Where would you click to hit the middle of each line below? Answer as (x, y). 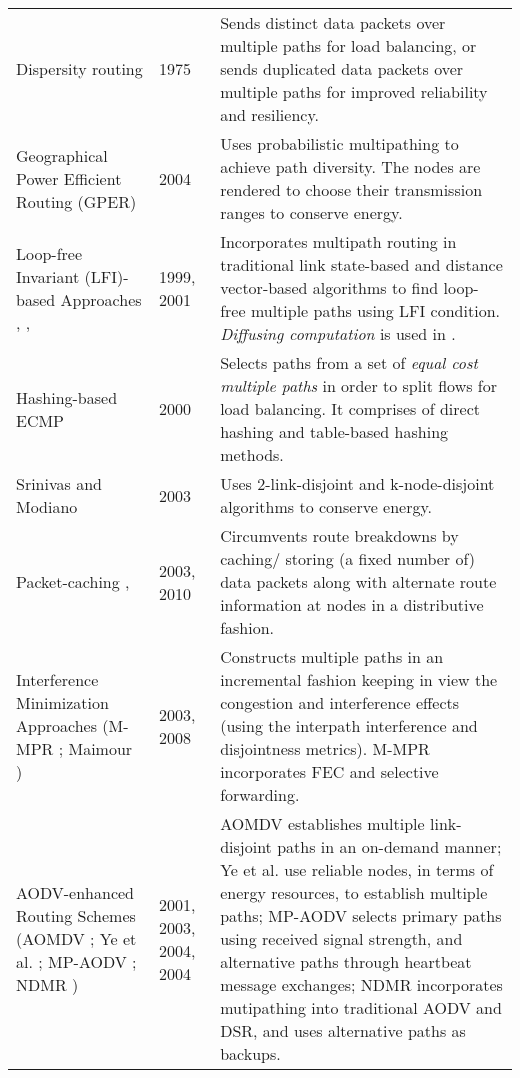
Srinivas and (59, 483)
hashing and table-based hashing (334, 431)
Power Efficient (69, 178)
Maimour (100, 748)
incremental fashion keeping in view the (359, 679)
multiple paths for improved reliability (354, 91)
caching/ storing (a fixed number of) (348, 558)
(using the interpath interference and (349, 725)
